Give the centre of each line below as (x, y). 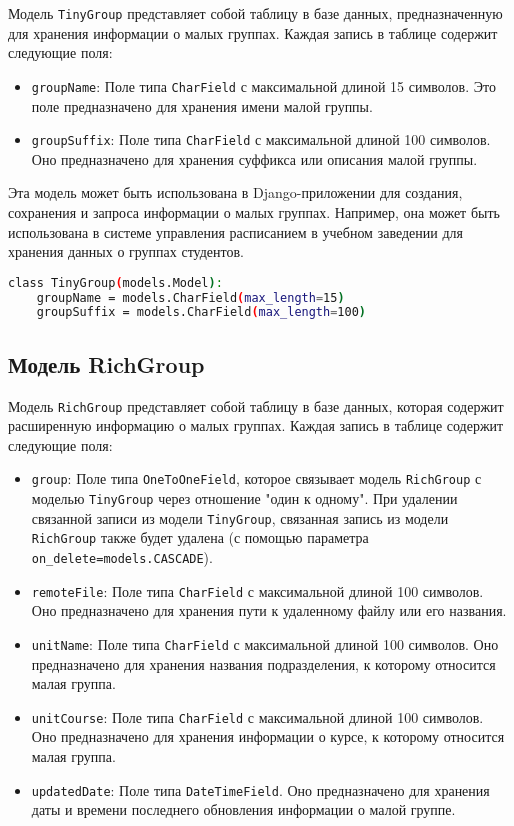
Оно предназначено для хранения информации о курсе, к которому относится (268, 736)
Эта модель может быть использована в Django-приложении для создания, (235, 192)
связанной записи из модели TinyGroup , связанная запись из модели (240, 517)
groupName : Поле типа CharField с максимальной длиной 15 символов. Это (263, 85)
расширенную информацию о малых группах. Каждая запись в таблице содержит (256, 425)
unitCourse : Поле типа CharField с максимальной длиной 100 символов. (257, 716)
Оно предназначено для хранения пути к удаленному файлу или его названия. (269, 610)
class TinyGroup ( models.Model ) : (115, 282)
